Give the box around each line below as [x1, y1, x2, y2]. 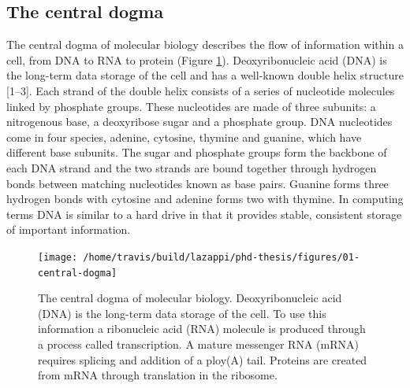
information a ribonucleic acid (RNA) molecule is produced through [38, 320, 366, 337]
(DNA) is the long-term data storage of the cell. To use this [38, 305, 326, 321]
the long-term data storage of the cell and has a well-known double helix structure [6, 67, 404, 83]
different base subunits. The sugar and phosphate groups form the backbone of [6, 144, 387, 161]
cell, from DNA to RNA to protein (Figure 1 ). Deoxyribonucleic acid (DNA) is [6, 51, 387, 68]
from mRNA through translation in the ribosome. [38, 367, 278, 383]
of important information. [6, 221, 131, 238]
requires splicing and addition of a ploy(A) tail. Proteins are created [38, 351, 367, 368]
